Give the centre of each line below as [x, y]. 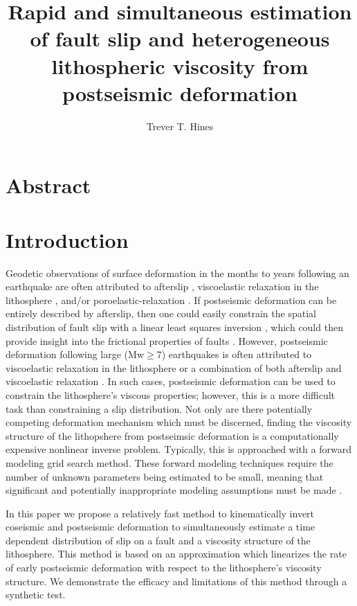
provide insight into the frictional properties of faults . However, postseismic [167, 340]
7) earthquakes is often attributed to [234, 354]
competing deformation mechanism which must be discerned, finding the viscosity [179, 422]
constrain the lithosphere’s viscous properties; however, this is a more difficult [171, 394]
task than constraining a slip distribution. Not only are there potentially [159, 408]
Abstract [48, 185]
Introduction [67, 239]
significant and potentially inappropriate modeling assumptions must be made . [174, 490]
